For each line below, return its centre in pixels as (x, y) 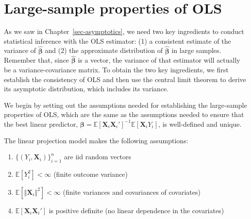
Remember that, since (37, 60)
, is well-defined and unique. (200, 124)
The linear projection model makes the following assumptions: (96, 140)
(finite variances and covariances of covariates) (132, 192)
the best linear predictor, (41, 124)
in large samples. (196, 50)
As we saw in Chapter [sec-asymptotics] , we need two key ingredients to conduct (124, 31)
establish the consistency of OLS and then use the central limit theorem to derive (125, 79)
